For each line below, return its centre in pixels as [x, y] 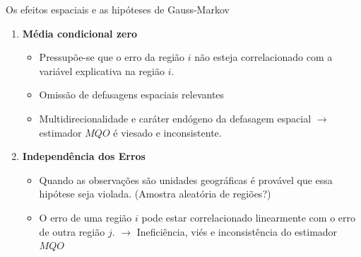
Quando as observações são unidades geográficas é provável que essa [186, 179]
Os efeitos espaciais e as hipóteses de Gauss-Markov [118, 9]
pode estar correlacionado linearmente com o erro [248, 217]
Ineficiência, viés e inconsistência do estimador [237, 231]
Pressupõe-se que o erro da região [112, 57]
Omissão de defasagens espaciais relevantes [132, 95]
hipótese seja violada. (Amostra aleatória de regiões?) [155, 194]
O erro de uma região [85, 217]
